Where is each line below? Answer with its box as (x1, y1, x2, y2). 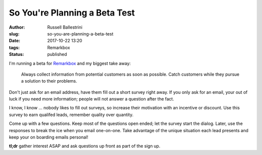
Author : (9, 24, 25, 30)
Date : (9, 38, 20, 44)
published (47, 52, 67, 57)
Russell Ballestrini (47, 24, 82, 30)
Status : (9, 52, 24, 57)
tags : (9, 44, 20, 51)
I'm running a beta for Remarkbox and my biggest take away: (9, 60, 131, 66)
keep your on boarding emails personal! (9, 134, 88, 140)
